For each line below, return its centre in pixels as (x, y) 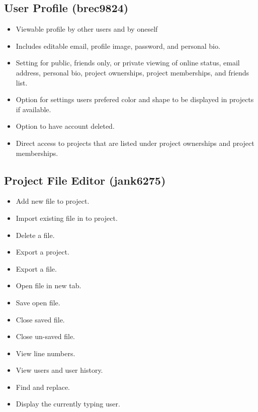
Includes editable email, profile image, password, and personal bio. (118, 46)
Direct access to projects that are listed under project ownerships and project (135, 143)
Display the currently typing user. (68, 404)
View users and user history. (59, 370)
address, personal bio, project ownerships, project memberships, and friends (133, 72)
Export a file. (36, 268)
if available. (33, 109)
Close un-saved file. (45, 336)
